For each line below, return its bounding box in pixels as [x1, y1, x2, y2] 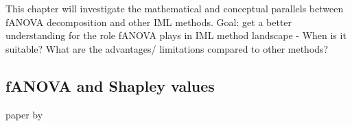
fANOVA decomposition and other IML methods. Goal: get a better [5, 14, 292, 29]
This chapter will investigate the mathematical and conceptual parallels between [5, 1, 344, 15]
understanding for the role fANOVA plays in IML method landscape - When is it [5, 28, 347, 42]
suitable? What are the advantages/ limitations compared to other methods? [5, 41, 329, 55]
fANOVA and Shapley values [5, 75, 215, 96]
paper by [5, 107, 43, 121]
